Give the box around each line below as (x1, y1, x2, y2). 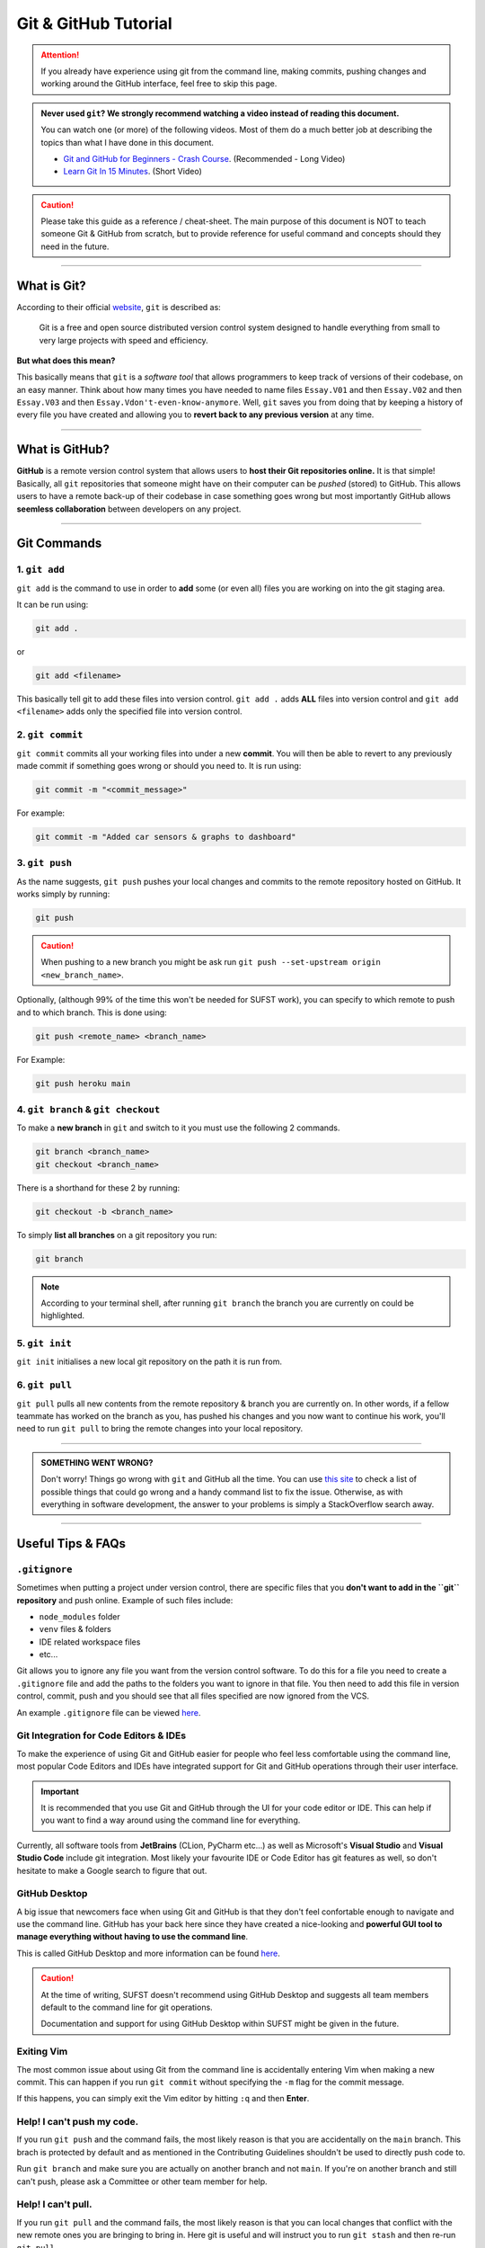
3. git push (16, 857, 72, 870)
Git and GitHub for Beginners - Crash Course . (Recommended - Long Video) (63, 153, 346, 164)
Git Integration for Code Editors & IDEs (16, 1729, 187, 1742)
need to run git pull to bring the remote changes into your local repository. (16, 1423, 304, 1434)
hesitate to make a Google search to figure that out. (16, 1865, 207, 1876)
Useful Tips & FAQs (16, 1536, 126, 1551)
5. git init (16, 1337, 72, 1350)
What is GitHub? (16, 442, 110, 458)
